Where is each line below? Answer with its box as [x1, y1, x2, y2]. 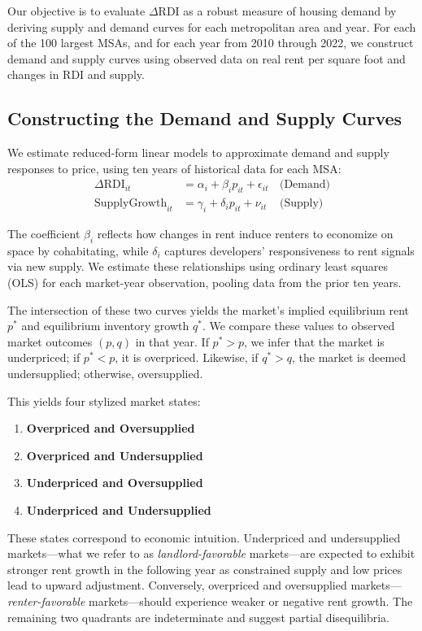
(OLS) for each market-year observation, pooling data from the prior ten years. [7, 274, 402, 290]
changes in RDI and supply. [7, 66, 145, 83]
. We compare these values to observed [202, 317, 395, 334]
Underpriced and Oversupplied [26, 474, 203, 491]
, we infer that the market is [244, 333, 385, 350]
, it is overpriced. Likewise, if [115, 349, 259, 366]
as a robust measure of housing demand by [183, 2, 397, 19]
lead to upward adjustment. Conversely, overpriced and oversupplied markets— [7, 577, 402, 594]
